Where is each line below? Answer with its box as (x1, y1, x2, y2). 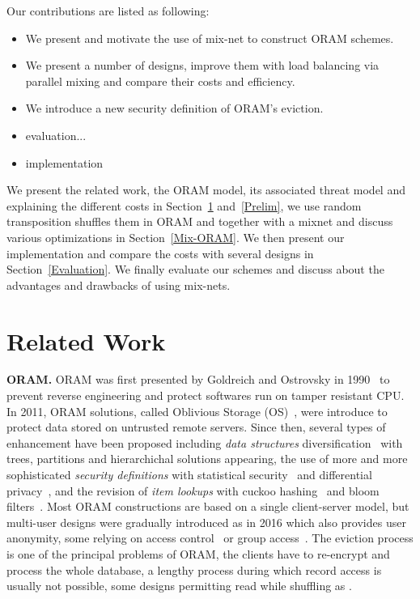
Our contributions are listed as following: (6, 2, 210, 19)
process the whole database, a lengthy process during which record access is (6, 561, 382, 578)
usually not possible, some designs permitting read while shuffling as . (6, 577, 352, 594)
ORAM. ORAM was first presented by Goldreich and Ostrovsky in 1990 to (6, 371, 390, 388)
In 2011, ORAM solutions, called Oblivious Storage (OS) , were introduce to (6, 402, 388, 419)
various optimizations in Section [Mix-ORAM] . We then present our (6, 228, 345, 245)
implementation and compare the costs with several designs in (6, 244, 314, 261)
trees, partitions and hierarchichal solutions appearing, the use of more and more (6, 450, 408, 467)
